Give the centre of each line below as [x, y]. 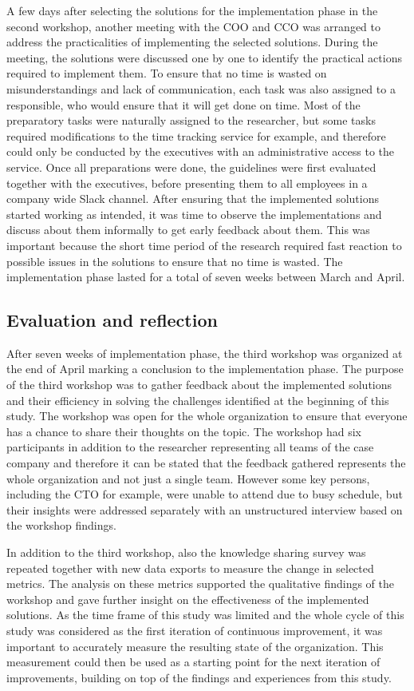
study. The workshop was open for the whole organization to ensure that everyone [207, 416]
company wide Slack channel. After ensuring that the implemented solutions [193, 199]
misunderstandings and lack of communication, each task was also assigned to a [201, 88]
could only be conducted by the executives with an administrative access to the [201, 151]
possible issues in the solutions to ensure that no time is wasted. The [175, 261]
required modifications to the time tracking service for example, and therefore [196, 135]
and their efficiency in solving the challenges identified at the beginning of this [198, 400]
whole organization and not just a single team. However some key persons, [188, 478]
